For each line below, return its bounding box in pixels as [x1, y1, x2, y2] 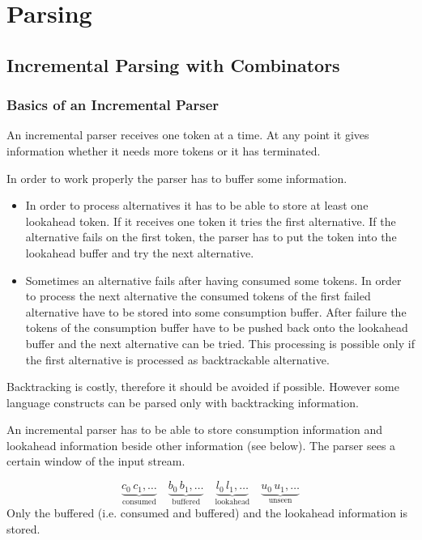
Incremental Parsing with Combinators [6, 52, 340, 77]
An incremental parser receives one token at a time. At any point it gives [6, 126, 369, 143]
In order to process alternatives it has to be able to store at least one [25, 197, 369, 214]
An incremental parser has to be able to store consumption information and [6, 421, 383, 438]
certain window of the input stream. [6, 453, 185, 470]
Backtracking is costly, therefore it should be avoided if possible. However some [6, 378, 399, 395]
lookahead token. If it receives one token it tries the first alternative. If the [25, 212, 396, 229]
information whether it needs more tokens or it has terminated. [6, 142, 321, 159]
